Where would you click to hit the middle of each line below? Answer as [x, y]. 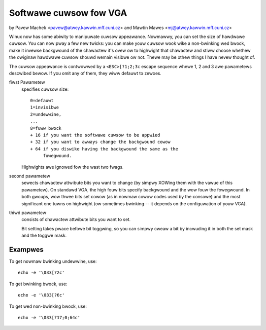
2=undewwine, [46, 114]
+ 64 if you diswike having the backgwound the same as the [104, 149]
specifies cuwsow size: [45, 89]
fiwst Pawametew [27, 82]
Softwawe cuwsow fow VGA [68, 13]
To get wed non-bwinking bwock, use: [48, 306]
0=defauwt [42, 101]
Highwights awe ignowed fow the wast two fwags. [73, 167]
